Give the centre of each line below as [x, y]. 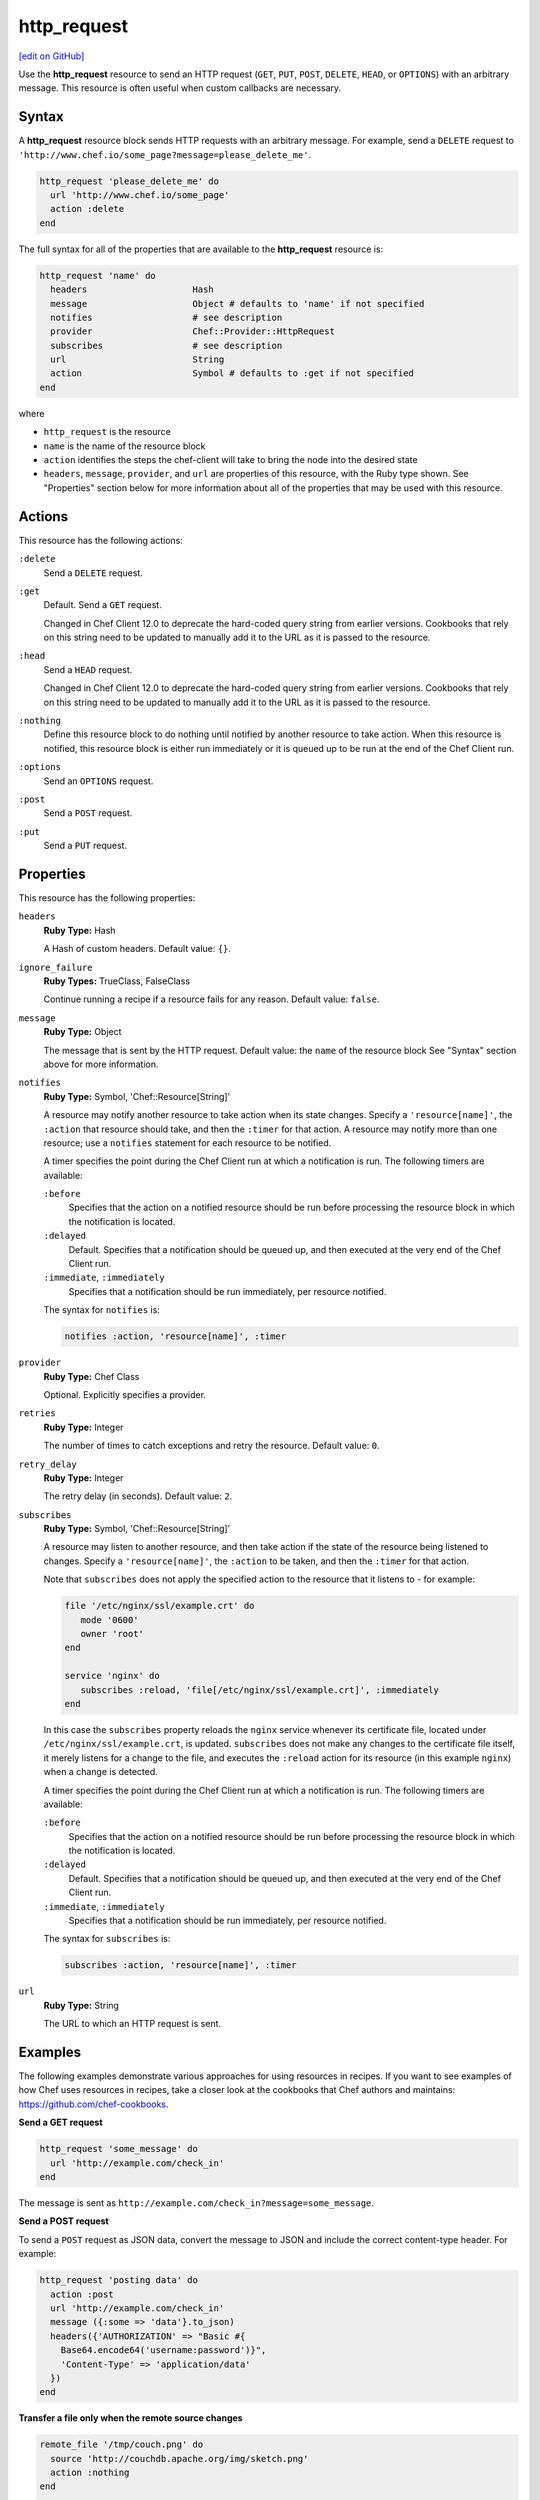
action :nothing [90, 2473]
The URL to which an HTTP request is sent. [132, 2024]
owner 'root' [112, 1634]
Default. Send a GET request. [102, 605]
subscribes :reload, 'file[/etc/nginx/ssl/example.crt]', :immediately [260, 1689]
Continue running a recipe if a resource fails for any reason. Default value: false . [211, 999]
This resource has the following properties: [107, 898]
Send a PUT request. [85, 846]
